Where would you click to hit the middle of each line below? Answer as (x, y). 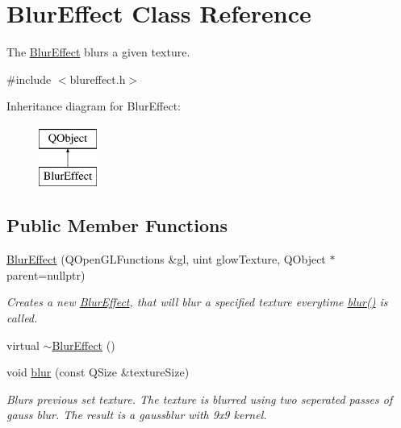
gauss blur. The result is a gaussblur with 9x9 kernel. (137, 415)
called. (22, 318)
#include (29, 79)
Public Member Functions (117, 225)
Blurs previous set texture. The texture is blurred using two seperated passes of (200, 399)
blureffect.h (98, 79)
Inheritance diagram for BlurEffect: (94, 106)
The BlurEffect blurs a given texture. (98, 52)
